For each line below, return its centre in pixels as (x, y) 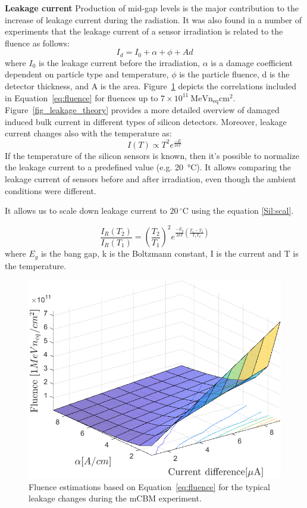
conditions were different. (51, 190)
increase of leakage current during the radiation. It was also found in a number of (153, 19)
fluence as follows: (37, 43)
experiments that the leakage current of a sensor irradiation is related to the (144, 31)
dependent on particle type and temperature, (87, 74)
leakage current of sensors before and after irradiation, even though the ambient (151, 178)
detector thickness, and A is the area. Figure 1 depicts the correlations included (151, 86)
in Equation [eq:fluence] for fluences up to (82, 97)
